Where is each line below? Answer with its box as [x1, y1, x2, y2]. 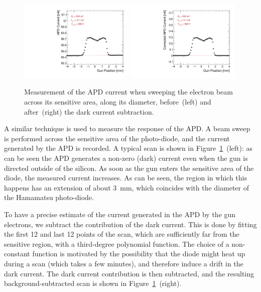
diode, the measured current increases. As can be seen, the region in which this [4, 172, 247, 183]
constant [4, 248, 30, 259]
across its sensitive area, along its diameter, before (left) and [24, 96, 211, 107]
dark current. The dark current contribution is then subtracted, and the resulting [4, 268, 254, 278]
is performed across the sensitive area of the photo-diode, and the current [4, 133, 230, 143]
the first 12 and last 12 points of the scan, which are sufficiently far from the [4, 229, 239, 239]
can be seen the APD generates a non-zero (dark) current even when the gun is [4, 152, 248, 163]
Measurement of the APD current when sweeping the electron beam [24, 86, 233, 97]
